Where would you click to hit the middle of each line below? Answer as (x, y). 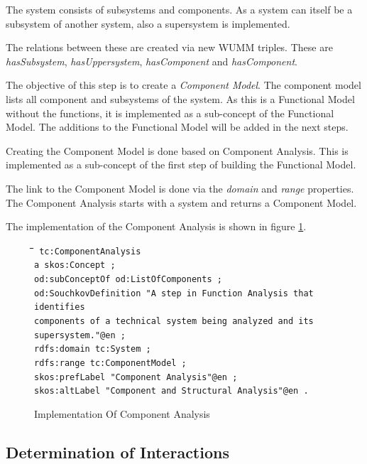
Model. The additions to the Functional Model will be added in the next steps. (177, 127)
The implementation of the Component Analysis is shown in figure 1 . (156, 226)
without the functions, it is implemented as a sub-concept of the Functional (170, 113)
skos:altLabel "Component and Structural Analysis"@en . (171, 391)
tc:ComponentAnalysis (90, 251)
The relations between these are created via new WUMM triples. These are (169, 47)
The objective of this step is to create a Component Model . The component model (183, 85)
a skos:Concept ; (75, 265)
